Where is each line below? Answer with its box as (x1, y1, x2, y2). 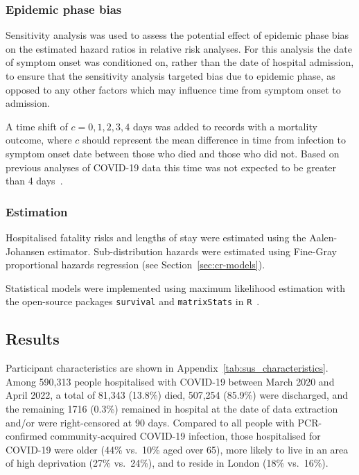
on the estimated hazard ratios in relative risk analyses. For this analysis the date (6, 41, 352, 55)
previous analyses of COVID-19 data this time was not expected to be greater (6, 159, 337, 174)
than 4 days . (6, 173, 63, 188)
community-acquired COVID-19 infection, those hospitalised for (50, 429, 321, 443)
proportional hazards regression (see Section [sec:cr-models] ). (6, 257, 265, 272)
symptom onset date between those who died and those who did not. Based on (6, 146, 340, 160)
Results (6, 328, 60, 349)
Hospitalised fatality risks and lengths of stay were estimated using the (6, 230, 306, 244)
